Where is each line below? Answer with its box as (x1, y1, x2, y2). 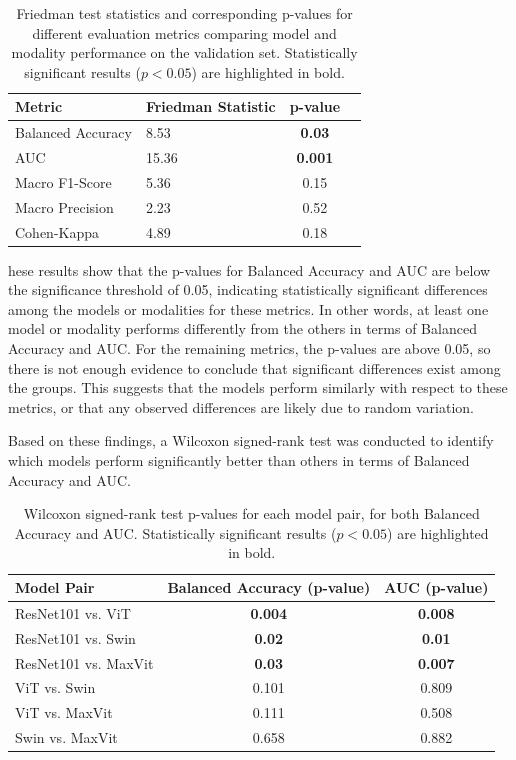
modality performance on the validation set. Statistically (11, 42, 358, 63)
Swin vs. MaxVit (15, 727, 118, 748)
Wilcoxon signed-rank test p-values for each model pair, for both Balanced (23, 503, 480, 524)
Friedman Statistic (145, 96, 276, 117)
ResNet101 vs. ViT (15, 602, 131, 623)
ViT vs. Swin (15, 677, 96, 698)
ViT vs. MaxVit (15, 702, 113, 723)
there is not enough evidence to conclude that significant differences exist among (8, 357, 501, 378)
